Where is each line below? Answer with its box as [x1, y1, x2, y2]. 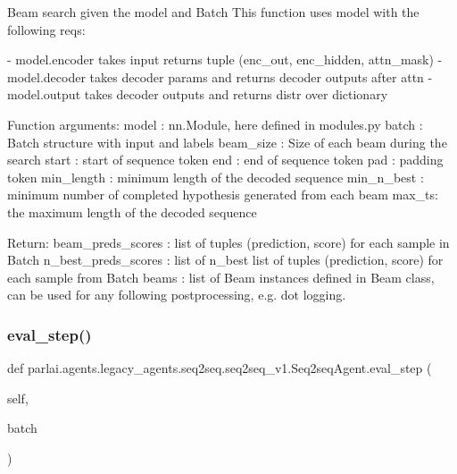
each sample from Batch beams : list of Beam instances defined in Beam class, [7, 267, 435, 286]
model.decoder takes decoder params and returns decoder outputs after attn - [7, 67, 433, 86]
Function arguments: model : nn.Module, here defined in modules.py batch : [7, 114, 423, 133]
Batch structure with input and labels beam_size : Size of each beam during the [7, 132, 447, 151]
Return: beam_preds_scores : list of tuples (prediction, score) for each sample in [7, 233, 450, 251]
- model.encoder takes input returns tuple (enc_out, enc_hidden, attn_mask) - [7, 50, 443, 69]
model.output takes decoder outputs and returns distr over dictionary [7, 85, 388, 104]
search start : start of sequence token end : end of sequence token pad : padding [7, 150, 444, 169]
